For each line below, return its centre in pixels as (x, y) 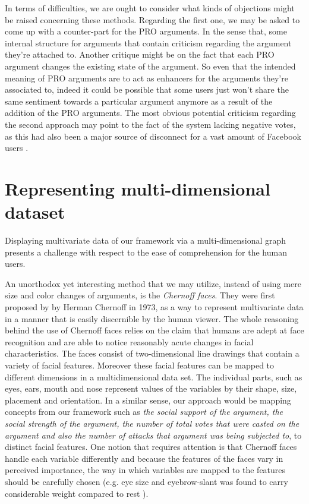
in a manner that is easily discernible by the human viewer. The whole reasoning (152, 318)
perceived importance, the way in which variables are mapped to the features (145, 470)
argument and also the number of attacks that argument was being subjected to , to (153, 435)
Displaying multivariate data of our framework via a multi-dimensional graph (146, 240)
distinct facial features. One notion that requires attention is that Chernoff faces (151, 447)
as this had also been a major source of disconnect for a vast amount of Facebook (153, 136)
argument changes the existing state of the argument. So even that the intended (150, 66)
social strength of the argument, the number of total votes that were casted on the (152, 423)
